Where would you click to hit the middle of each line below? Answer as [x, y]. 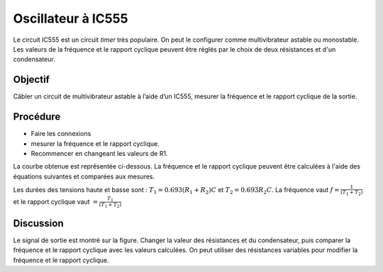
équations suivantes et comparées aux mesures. [84, 176]
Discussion [38, 223]
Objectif [31, 80]
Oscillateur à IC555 [71, 18]
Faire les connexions [61, 134]
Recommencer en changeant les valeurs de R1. [99, 153]
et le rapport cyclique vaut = [56, 201]
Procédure [37, 117]
